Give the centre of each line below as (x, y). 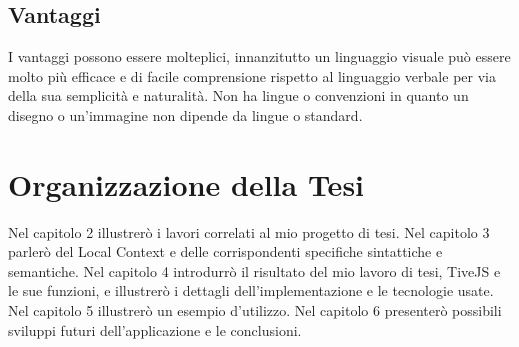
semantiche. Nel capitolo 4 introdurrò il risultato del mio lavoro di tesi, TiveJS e (254, 270)
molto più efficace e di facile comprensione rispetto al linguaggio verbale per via (252, 75)
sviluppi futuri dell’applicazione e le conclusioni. (155, 329)
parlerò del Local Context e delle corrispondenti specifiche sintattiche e (225, 251)
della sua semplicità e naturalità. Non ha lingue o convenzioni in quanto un (238, 95)
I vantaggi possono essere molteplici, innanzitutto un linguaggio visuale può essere (259, 56)
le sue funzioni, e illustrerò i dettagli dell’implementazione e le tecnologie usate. (251, 290)
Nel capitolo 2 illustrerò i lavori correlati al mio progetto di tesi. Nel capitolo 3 (249, 231)
